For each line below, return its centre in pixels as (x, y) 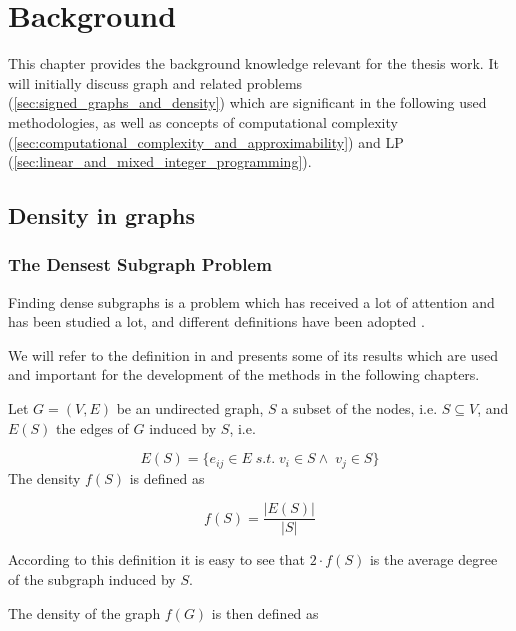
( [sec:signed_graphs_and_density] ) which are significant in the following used (247, 102)
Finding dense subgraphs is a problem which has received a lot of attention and (251, 301)
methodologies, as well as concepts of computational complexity (203, 121)
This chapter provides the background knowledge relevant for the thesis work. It (253, 63)
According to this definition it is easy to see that (157, 559)
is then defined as (265, 612)
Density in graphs (102, 215)
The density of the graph (84, 612)
